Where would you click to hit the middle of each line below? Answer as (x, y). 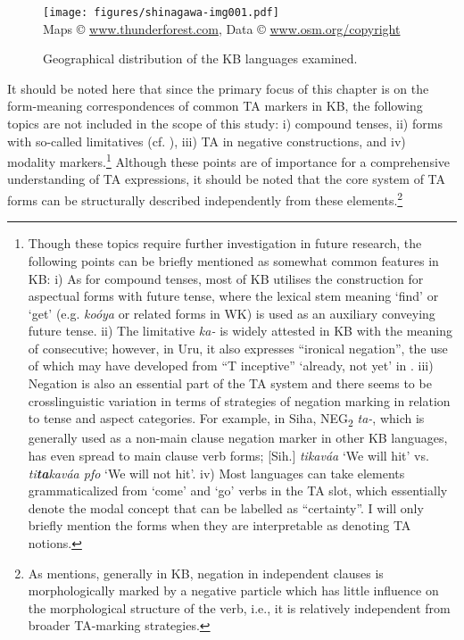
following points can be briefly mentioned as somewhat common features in (233, 260)
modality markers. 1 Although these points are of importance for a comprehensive (229, 160)
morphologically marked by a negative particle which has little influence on (233, 590)
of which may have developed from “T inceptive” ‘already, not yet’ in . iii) (231, 366)
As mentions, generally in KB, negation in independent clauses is (206, 573)
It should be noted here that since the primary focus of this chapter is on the (218, 88)
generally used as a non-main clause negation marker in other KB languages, (238, 438)
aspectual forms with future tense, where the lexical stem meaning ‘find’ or (233, 296)
